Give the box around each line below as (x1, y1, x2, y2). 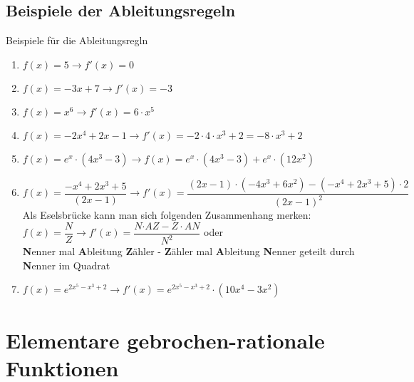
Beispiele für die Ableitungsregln (6, 33, 148, 48)
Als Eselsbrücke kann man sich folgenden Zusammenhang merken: (22, 207, 311, 222)
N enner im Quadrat (22, 257, 110, 272)
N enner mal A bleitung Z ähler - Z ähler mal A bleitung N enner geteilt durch (22, 244, 355, 259)
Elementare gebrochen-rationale (6, 325, 325, 354)
